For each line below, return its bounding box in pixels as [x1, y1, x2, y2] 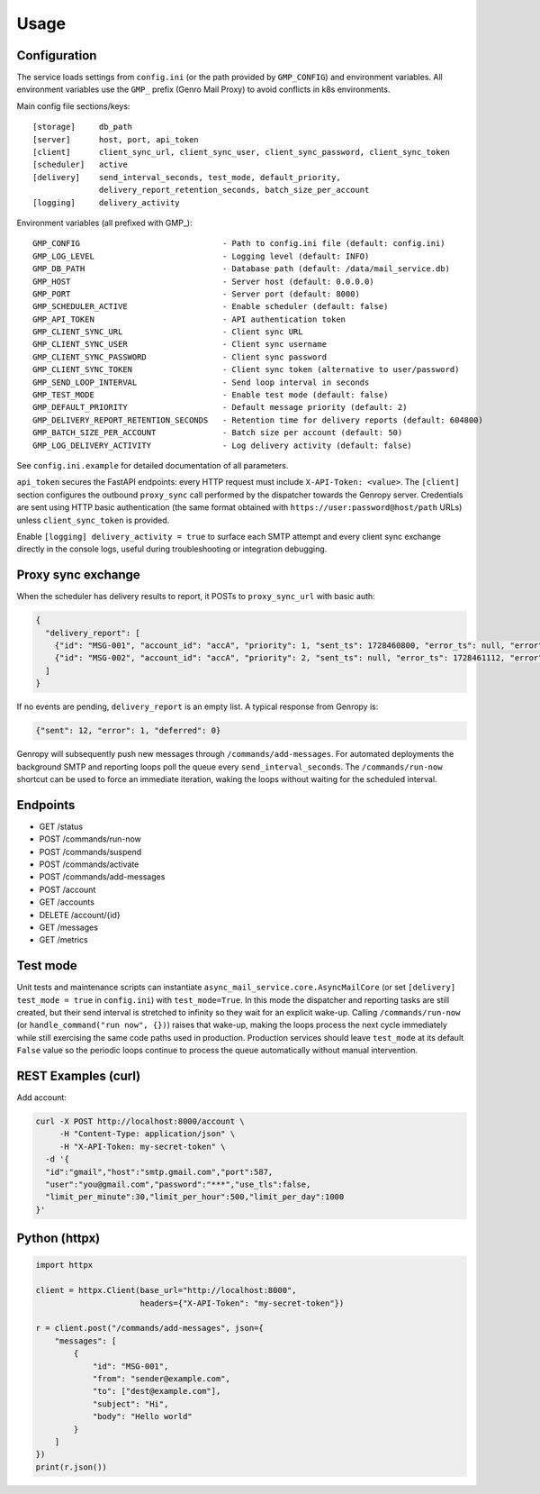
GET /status [39, 821, 84, 832]
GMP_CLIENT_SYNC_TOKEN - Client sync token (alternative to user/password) [32, 365, 460, 375]
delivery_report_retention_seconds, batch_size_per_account [99, 185, 370, 196]
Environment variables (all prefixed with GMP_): [16, 217, 193, 228]
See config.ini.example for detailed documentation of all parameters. [16, 460, 289, 470]
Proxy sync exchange [16, 568, 141, 583]
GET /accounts [39, 897, 94, 907]
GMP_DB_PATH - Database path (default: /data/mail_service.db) [32, 264, 450, 274]
